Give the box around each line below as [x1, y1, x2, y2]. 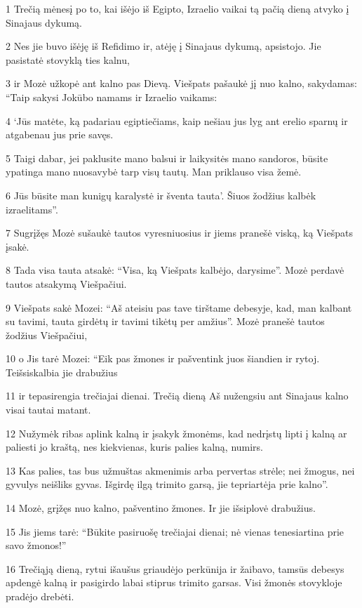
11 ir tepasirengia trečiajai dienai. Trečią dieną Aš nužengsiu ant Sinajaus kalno [6, 388, 349, 403]
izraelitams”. [6, 201, 58, 216]
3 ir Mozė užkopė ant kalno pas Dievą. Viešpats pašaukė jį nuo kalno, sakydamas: [6, 76, 357, 91]
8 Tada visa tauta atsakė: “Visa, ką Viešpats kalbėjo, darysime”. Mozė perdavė [6, 263, 344, 277]
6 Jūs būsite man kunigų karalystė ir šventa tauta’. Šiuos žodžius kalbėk [6, 187, 316, 202]
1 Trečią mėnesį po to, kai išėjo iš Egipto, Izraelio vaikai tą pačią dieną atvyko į [6, 1, 349, 15]
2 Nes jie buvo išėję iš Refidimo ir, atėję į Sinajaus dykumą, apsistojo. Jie [6, 39, 321, 53]
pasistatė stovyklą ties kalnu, [6, 52, 130, 67]
